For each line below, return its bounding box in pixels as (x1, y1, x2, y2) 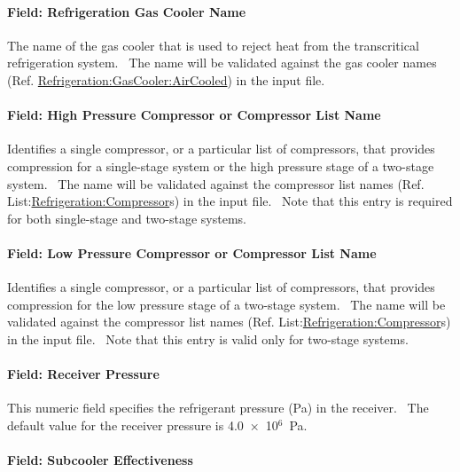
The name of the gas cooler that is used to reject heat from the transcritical (7, 35, 419, 54)
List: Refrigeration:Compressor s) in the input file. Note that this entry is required (7, 192, 453, 210)
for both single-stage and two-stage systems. (7, 208, 246, 227)
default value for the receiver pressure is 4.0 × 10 (7, 415, 278, 434)
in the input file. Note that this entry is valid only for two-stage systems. (7, 329, 409, 348)
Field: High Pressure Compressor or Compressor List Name (7, 106, 381, 124)
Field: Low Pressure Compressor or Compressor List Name (7, 243, 377, 262)
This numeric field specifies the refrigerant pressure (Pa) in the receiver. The (7, 398, 429, 417)
